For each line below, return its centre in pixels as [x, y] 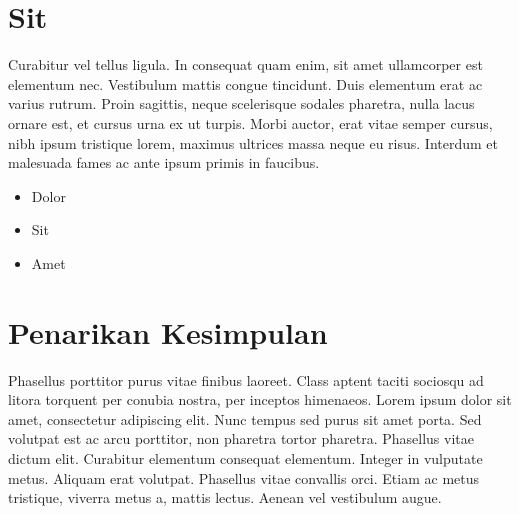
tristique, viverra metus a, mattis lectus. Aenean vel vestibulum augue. [225, 497]
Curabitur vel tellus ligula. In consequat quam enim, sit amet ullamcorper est [245, 64]
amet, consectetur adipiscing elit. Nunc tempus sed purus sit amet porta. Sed [245, 418]
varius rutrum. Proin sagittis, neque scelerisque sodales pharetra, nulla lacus [241, 103]
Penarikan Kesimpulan [168, 331]
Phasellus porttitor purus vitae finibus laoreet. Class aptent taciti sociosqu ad [246, 379]
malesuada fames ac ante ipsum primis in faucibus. [164, 162]
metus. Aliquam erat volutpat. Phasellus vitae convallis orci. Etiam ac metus [244, 477]
